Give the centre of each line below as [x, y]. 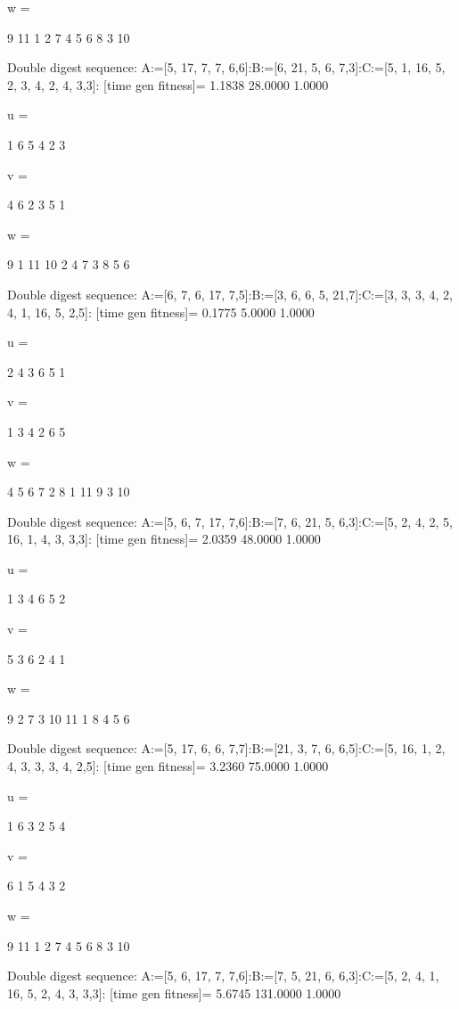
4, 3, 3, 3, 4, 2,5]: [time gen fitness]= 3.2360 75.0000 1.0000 [168, 766]
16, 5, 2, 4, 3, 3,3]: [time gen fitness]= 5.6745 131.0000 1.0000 [174, 993]
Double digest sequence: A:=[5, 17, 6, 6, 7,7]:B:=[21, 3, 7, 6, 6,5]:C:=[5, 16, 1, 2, [226, 748]
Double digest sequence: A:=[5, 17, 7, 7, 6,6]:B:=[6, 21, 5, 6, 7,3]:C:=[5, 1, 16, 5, [226, 67]
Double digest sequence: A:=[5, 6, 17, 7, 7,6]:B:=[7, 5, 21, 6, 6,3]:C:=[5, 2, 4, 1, [223, 976]
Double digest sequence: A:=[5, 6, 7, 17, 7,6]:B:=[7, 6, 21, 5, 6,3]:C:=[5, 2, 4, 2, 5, [230, 521]
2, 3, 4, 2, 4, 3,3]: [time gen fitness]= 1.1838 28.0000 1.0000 [168, 84]
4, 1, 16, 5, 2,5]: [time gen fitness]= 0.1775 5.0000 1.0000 [161, 312]
